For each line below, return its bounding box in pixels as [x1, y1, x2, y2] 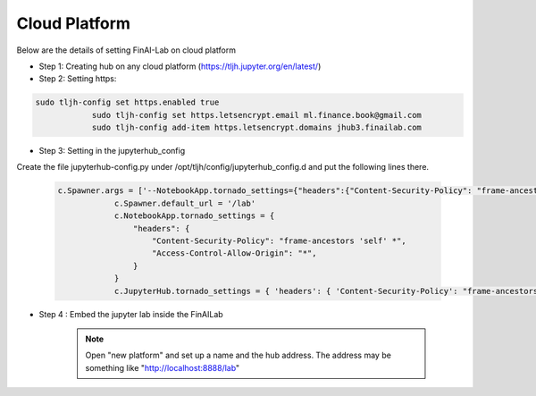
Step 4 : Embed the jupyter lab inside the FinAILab [38, 308, 223, 319]
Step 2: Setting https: [38, 73, 117, 84]
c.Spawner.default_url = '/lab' [113, 198, 256, 208]
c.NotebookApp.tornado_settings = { [113, 211, 275, 221]
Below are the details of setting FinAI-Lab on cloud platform [16, 45, 237, 55]
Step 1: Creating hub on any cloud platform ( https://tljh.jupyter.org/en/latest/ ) [38, 61, 322, 72]
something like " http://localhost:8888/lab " [85, 362, 240, 373]
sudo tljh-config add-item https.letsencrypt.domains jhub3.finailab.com [91, 122, 422, 133]
